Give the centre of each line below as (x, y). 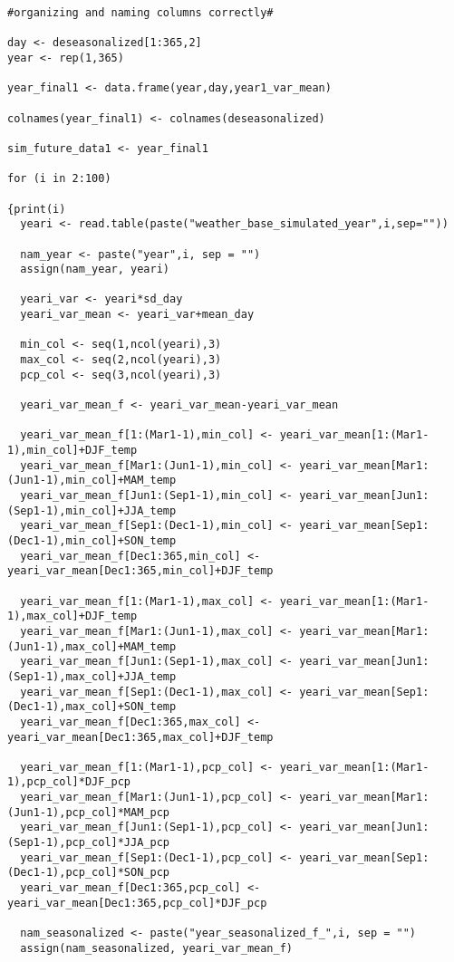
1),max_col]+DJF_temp (72, 616)
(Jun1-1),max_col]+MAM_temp (92, 646)
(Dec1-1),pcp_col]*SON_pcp (88, 873)
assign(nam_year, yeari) (95, 269)
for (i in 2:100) (59, 179)
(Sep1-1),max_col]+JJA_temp (92, 676)
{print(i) (37, 209)
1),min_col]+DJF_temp (72, 451)
